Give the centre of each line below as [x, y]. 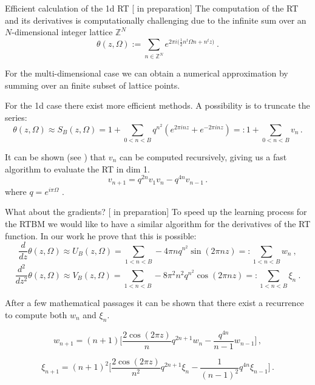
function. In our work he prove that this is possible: [101, 235]
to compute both [36, 314]
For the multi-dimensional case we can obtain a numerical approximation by [147, 73]
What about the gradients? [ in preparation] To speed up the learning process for [156, 212]
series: [16, 118]
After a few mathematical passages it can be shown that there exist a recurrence [154, 303]
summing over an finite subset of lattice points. [93, 85]
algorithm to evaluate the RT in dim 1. [78, 169]
